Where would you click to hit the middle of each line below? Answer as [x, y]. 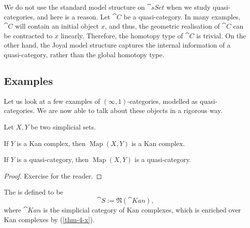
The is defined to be [34, 192]
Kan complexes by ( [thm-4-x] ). [49, 219]
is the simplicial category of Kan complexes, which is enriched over [142, 209]
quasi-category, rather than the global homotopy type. [84, 54]
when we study [189, 7]
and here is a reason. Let [74, 16]
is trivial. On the [221, 35]
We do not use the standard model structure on [74, 7]
